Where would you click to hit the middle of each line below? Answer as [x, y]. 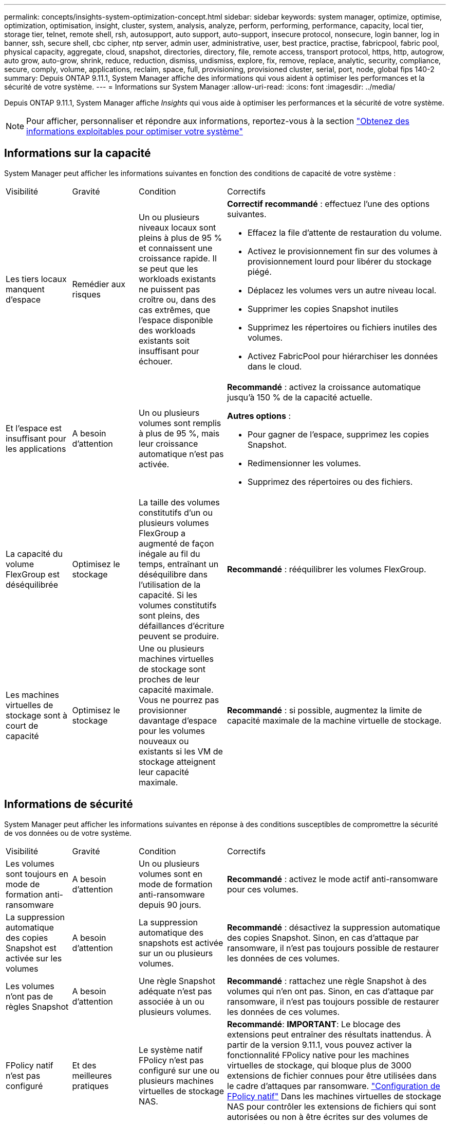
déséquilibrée [32, 584]
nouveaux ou [164, 741]
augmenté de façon [176, 543]
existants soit [164, 340]
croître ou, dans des [177, 299]
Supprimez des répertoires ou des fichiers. [330, 481]
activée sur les [34, 958]
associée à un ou [172, 1001]
